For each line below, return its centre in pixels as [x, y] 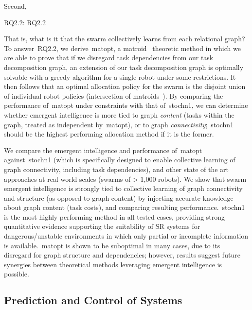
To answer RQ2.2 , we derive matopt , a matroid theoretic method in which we [122, 48]
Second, [15, 6]
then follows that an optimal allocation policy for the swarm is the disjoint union [125, 86]
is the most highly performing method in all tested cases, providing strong [115, 216]
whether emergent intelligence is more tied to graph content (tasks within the [119, 114]
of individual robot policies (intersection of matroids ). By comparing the [114, 95]
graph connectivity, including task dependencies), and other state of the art [116, 169]
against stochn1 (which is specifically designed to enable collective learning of [120, 160]
